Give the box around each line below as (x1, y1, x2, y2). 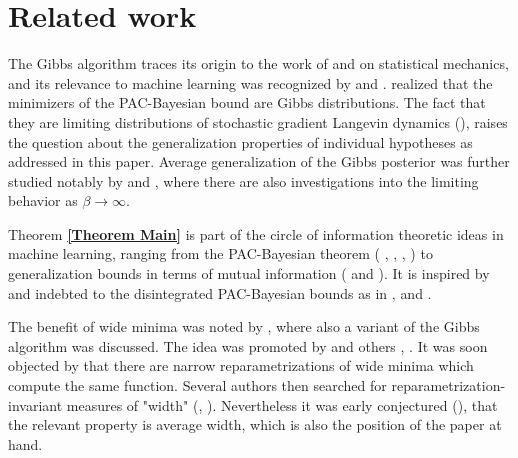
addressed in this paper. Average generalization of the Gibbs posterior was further (8, 151, 510, 172)
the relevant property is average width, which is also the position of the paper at (8, 414, 502, 435)
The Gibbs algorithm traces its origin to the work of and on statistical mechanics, (8, 53, 509, 74)
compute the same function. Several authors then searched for (8, 375, 387, 396)
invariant (8, 394, 63, 415)
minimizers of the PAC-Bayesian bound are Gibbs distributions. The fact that (8, 92, 486, 113)
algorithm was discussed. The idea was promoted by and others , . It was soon (8, 335, 488, 356)
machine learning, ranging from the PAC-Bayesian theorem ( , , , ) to (8, 243, 433, 264)
